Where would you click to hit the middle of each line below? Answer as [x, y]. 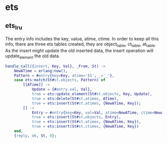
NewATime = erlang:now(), [41, 71]
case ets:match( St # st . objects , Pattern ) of [60, 80]
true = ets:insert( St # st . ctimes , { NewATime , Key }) [85, 127]
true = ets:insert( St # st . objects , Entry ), [76, 117]
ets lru [14, 26]
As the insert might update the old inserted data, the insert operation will [79, 50]
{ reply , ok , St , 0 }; [35, 136]
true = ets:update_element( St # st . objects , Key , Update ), [92, 94]
